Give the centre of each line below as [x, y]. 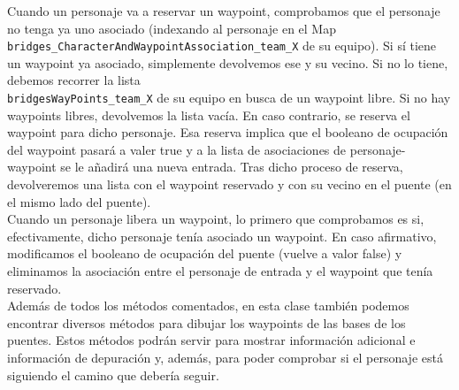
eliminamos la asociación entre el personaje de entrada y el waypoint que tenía [220, 271]
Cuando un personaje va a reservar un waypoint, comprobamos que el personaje [224, 11]
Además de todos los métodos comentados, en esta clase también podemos [208, 306]
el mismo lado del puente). [79, 201]
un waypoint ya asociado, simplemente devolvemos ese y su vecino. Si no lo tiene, [228, 62]
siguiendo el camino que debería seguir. [113, 375]
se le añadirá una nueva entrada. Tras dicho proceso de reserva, [232, 167]
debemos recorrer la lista [74, 80]
